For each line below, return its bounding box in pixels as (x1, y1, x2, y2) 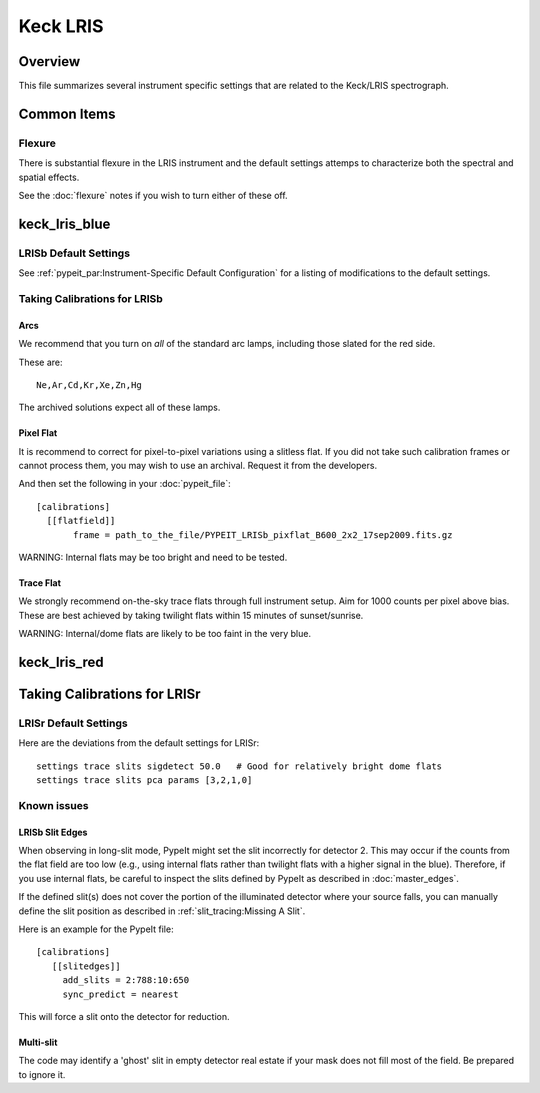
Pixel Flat (18, 427, 58, 439)
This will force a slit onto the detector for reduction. (18, 1011, 230, 1022)
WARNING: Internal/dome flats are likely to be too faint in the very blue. (18, 628, 312, 640)
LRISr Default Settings (18, 716, 129, 730)
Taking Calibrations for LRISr (18, 686, 201, 703)
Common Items (18, 105, 116, 122)
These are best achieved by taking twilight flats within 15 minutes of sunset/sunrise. (18, 609, 364, 621)
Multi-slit (18, 1036, 58, 1048)
